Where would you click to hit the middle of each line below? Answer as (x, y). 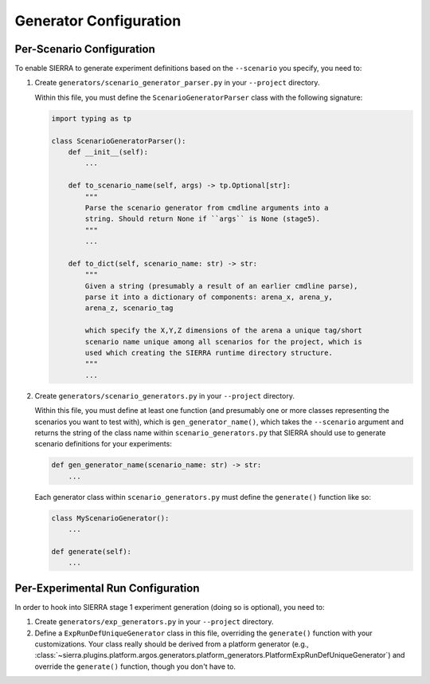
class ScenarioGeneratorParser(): (119, 141)
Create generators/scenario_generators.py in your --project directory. (164, 395)
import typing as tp (91, 118)
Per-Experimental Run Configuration (107, 588)
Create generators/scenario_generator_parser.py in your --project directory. (177, 83)
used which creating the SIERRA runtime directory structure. (209, 353)
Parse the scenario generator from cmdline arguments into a (207, 208)
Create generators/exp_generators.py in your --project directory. (154, 622)
